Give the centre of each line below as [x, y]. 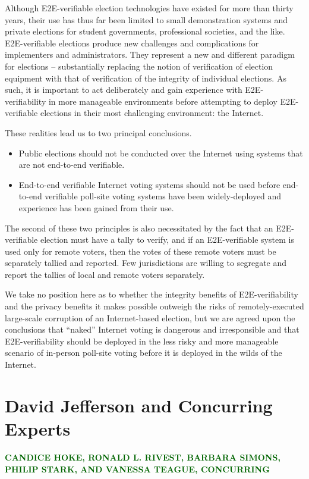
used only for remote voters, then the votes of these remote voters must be [141, 251]
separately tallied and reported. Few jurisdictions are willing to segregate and [146, 263]
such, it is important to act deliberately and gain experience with [124, 90]
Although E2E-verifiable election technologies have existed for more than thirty [149, 8]
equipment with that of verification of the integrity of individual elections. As [146, 78]
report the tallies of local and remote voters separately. [105, 274]
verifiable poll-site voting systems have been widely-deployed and [163, 196]
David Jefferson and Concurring [139, 405]
